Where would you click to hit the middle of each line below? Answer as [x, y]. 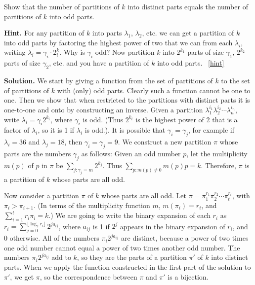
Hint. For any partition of [44, 33]
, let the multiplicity [217, 153]
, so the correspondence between [88, 276]
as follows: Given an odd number [131, 153]
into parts [107, 33]
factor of [17, 130]
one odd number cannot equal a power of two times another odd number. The [122, 247]
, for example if [212, 130]
